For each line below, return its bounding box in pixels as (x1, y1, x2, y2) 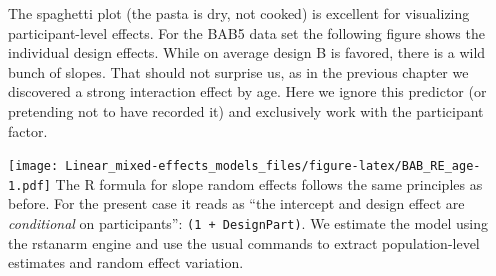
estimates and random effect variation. (8, 252, 244, 273)
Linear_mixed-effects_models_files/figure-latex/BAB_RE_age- (65, 159, 481, 174)
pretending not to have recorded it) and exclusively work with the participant (8, 100, 484, 121)
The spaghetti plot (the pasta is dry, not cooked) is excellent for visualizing (8, 3, 470, 23)
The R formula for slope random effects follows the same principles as (55, 173, 483, 194)
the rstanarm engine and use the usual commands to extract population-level (8, 232, 480, 253)
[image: (8, 159, 59, 174)
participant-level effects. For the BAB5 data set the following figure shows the (8, 22, 485, 43)
